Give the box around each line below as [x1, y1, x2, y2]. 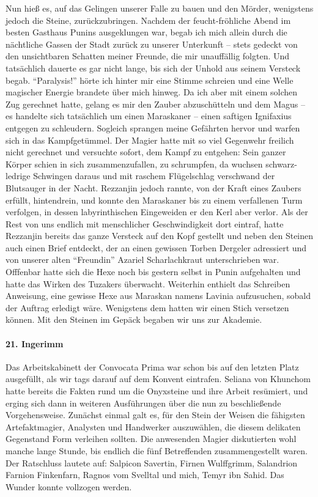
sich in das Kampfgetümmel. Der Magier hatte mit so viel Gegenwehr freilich [6, 133, 294, 146]
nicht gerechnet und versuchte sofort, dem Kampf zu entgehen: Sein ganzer [6, 145, 286, 158]
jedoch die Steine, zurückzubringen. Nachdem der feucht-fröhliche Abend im [6, 13, 291, 26]
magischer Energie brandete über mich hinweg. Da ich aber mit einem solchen [6, 86, 298, 98]
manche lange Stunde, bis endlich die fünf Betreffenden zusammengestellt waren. [6, 444, 308, 457]
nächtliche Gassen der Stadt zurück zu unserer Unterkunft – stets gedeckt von [6, 37, 298, 50]
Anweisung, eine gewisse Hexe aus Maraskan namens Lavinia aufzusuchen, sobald [6, 289, 311, 302]
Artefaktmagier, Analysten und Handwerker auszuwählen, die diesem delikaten [6, 420, 301, 433]
